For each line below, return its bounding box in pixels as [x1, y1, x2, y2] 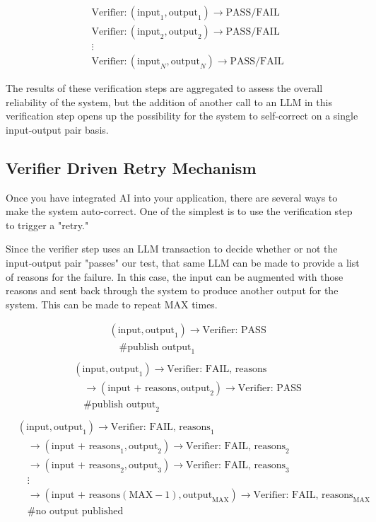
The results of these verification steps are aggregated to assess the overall [6, 81, 323, 95]
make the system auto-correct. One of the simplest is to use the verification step [6, 204, 353, 219]
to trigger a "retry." [6, 217, 89, 232]
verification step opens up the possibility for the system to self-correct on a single [6, 108, 358, 123]
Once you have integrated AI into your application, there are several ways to [6, 190, 338, 204]
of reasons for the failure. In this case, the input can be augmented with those [6, 269, 343, 284]
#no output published [27, 506, 124, 517]
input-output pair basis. [6, 122, 109, 137]
